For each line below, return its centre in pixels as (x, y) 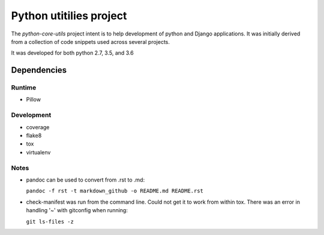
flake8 (34, 136)
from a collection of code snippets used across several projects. (91, 41)
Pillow (34, 100)
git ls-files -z (50, 221)
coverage (38, 127)
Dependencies (39, 70)
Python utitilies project (69, 16)
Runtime (24, 88)
